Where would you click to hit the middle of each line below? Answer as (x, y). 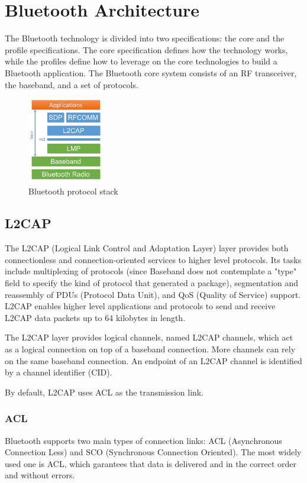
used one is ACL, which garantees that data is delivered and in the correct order (151, 463)
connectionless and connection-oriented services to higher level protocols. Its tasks (153, 259)
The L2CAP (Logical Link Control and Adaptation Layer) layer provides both (147, 248)
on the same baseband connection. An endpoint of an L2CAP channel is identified (153, 360)
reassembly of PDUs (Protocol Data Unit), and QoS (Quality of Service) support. (153, 294)
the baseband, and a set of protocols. (72, 84)
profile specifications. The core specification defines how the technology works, (146, 49)
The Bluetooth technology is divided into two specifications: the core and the (145, 38)
